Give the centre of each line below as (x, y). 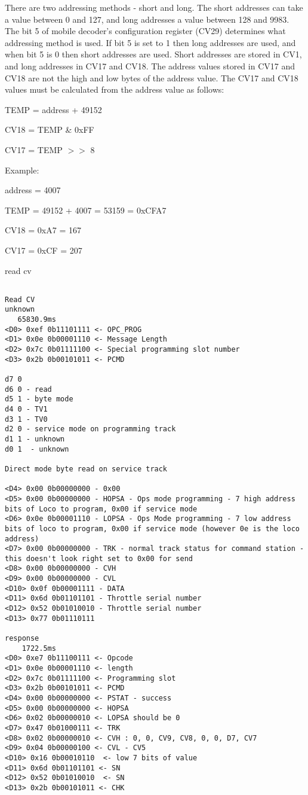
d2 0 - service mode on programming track (90, 429)
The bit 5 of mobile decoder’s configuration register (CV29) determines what (145, 31)
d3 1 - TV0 (26, 419)
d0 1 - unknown (37, 449)
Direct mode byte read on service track (86, 469)
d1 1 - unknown (35, 439)
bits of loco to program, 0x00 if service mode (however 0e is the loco (152, 529)
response (22, 639)
